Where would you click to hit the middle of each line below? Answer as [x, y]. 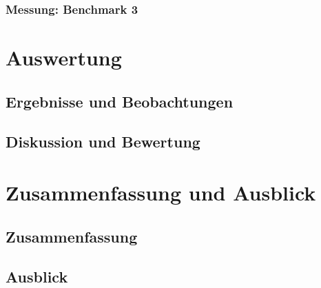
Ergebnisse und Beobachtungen [120, 101]
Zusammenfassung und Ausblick [161, 192]
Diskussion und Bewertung [103, 142]
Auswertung [64, 58]
